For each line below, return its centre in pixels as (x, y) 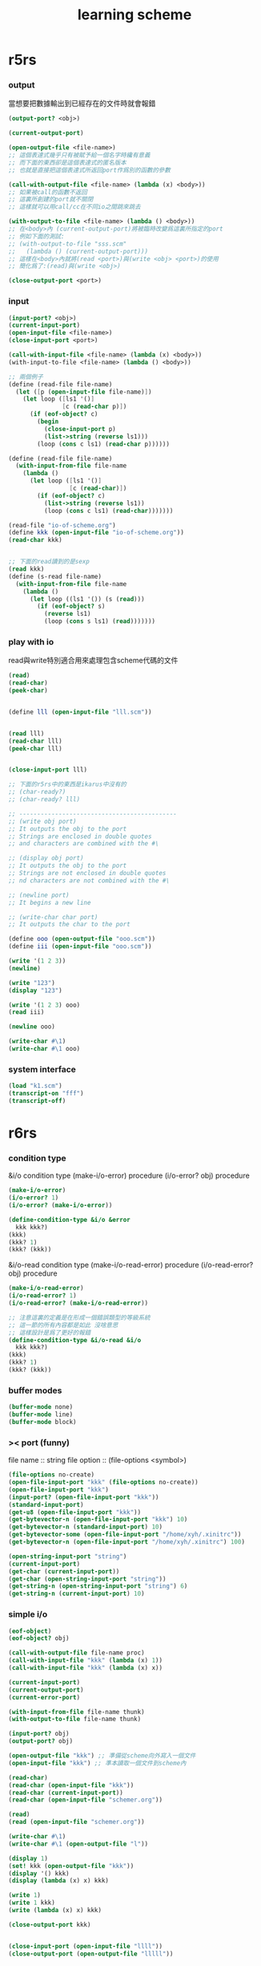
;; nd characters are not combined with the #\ (89, 881)
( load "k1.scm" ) (35, 1086)
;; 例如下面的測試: (36, 236)
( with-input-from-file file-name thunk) (77, 1712)
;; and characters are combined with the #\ (84, 844)
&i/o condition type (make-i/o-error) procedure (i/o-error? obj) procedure (129, 1176)
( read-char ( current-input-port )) (66, 1793)
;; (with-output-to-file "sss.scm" (68, 244)
